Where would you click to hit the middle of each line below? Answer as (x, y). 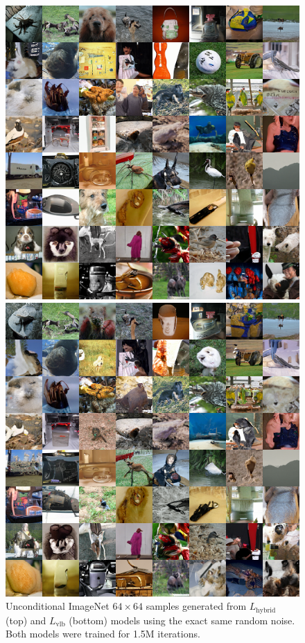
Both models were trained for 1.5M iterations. (103, 634)
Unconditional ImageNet (58, 606)
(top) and (26, 620)
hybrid (266, 610)
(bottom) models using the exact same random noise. (182, 620)
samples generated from (196, 606)
